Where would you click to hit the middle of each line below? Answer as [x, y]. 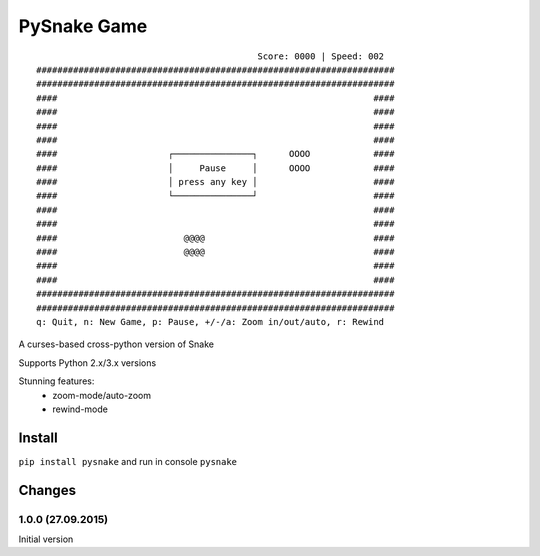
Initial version [46, 539]
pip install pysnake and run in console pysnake [128, 461]
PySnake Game [83, 26]
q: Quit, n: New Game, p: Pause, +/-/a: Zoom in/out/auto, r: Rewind [210, 321]
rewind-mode [80, 409]
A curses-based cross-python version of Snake [116, 344]
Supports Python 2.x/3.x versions [87, 362]
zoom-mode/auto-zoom [102, 395]
